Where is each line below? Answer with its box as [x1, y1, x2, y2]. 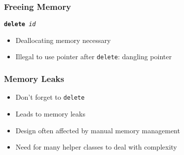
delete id [4, 21, 36, 28]
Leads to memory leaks [15, 109, 85, 118]
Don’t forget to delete [15, 92, 85, 102]
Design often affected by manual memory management [15, 125, 180, 135]
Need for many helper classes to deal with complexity [15, 142, 177, 152]
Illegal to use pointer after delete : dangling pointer [15, 51, 172, 62]
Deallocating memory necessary [15, 35, 111, 45]
